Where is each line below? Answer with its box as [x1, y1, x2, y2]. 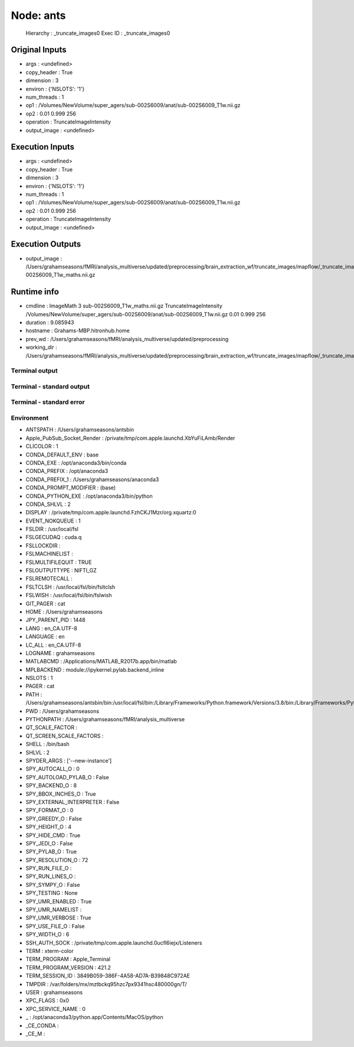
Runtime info [11, 287, 59, 297]
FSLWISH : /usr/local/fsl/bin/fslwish [25, 592, 112, 599]
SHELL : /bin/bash [25, 741, 70, 748]
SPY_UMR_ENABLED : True [25, 897, 92, 905]
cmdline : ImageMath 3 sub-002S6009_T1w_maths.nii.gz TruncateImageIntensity [25, 302, 222, 310]
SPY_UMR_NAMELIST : [25, 906, 82, 913]
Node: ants [11, 9, 66, 22]
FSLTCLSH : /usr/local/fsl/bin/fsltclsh [25, 583, 115, 591]
